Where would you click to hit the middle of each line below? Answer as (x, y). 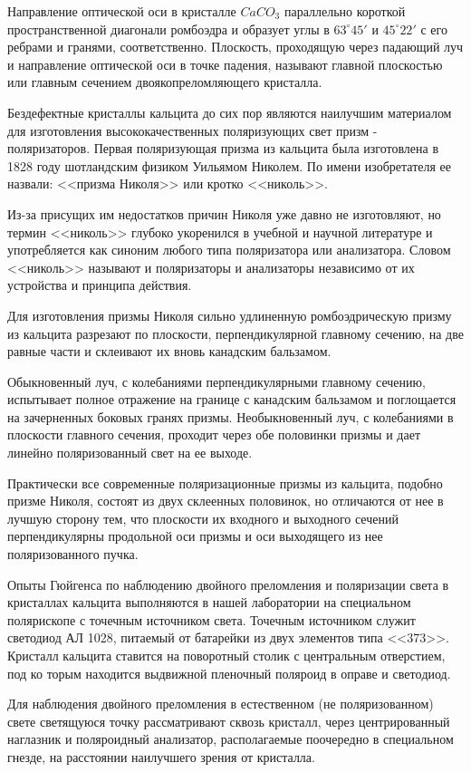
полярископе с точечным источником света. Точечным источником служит (211, 619)
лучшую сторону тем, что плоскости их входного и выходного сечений (203, 518)
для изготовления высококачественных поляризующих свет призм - (192, 130)
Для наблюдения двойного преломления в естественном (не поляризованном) (221, 704)
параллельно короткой (345, 11)
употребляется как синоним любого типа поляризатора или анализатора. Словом (229, 250)
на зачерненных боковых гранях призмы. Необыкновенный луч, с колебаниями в (231, 416)
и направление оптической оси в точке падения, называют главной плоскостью (225, 64)
